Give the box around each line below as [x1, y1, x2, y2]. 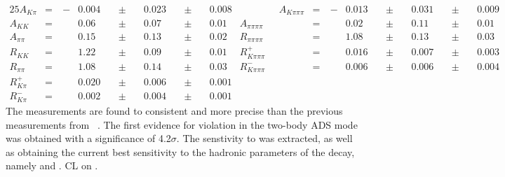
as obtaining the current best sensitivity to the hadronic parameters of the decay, [6, 144, 355, 159]
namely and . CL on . [6, 158, 98, 173]
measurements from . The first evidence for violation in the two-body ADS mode [6, 117, 358, 132]
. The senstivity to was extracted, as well [176, 131, 353, 146]
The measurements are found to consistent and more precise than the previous [6, 103, 343, 118]
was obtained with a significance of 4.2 [6, 131, 171, 146]
